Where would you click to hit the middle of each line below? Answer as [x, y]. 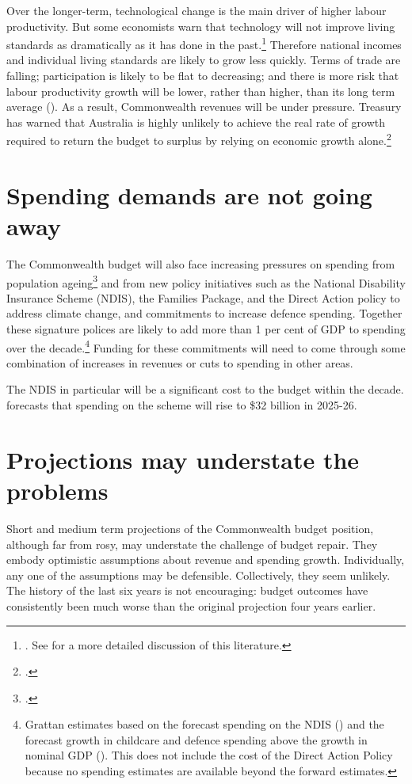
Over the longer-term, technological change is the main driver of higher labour [196, 10]
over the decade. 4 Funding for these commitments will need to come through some [206, 346]
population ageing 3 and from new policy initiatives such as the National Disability [206, 281]
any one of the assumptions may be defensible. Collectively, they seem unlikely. [198, 575]
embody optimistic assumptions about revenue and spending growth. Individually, [206, 559]
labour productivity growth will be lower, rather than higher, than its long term [201, 91]
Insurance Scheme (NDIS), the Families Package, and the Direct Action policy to [203, 297]
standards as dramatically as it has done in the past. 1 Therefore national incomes [204, 43]
